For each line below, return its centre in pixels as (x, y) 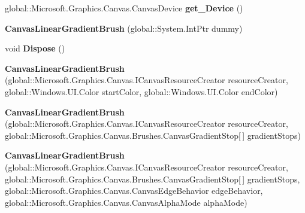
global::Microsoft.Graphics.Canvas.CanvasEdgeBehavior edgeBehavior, (134, 191)
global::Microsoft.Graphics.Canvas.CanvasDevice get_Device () (124, 8)
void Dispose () (35, 48)
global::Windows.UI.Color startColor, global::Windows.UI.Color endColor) (141, 91)
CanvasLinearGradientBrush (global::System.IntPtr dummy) (124, 28)
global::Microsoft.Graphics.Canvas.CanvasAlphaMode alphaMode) (126, 202)
